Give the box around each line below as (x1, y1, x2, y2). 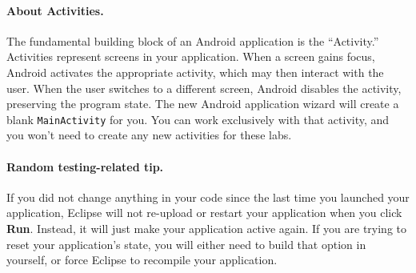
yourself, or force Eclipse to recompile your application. (6, 251, 278, 268)
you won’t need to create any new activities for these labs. (6, 126, 292, 143)
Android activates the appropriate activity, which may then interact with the (6, 63, 384, 80)
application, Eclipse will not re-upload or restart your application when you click (6, 204, 402, 221)
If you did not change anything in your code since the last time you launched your (6, 188, 410, 205)
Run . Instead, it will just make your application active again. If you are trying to (6, 220, 406, 236)
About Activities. (6, 2, 104, 18)
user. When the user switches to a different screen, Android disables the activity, (6, 79, 402, 96)
